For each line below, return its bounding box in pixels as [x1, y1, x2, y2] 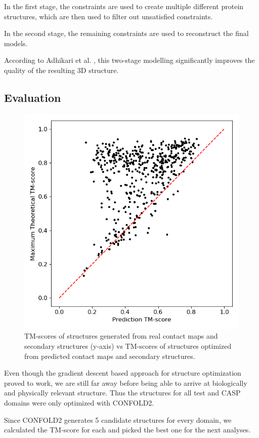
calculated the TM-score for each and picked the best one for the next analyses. [4, 424, 251, 435]
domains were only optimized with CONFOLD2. [4, 397, 154, 408]
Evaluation [4, 89, 61, 105]
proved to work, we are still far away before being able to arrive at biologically [4, 377, 247, 388]
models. [4, 38, 28, 48]
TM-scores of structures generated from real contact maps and [24, 331, 218, 341]
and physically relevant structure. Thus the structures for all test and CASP [4, 387, 241, 398]
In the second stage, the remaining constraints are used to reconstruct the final [4, 28, 249, 39]
